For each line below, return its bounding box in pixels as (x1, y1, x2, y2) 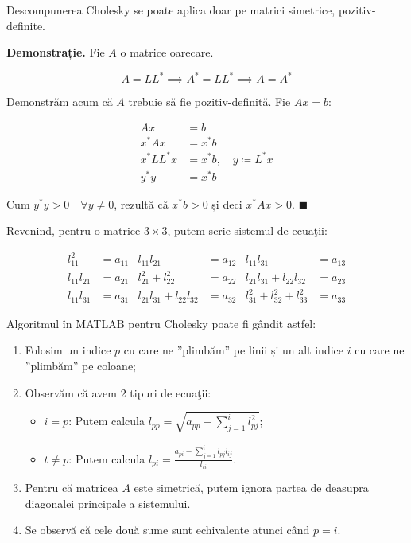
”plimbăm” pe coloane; (25, 357, 137, 373)
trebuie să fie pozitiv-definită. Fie (128, 93, 291, 110)
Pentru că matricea (25, 479, 118, 496)
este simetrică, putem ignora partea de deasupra (134, 479, 369, 496)
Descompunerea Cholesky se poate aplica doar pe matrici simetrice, (6, 2, 335, 18)
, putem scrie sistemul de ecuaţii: (167, 222, 328, 239)
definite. (6, 17, 46, 33)
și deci (211, 195, 242, 212)
